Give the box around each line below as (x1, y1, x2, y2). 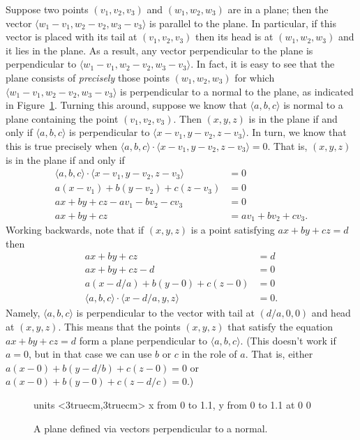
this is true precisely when (6, 138, 118, 153)
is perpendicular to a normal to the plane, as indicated (120, 84, 354, 98)
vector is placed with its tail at (6, 29, 137, 44)
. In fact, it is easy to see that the (190, 56, 335, 71)
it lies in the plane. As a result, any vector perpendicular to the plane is (6, 43, 313, 57)
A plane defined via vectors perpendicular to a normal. (33, 420, 268, 435)
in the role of (181, 347, 237, 361)
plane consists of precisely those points (6, 70, 170, 84)
